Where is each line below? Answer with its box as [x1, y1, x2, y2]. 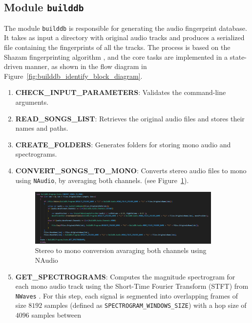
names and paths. [15, 123, 68, 133]
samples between [31, 310, 82, 320]
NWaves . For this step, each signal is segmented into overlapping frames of [15, 290, 238, 300]
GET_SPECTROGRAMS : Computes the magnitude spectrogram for [15, 271, 235, 281]
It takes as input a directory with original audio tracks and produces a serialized [4, 32, 245, 43]
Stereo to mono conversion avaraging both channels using [35, 245, 207, 255]
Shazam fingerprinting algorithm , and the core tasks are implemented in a [4, 51, 228, 62]
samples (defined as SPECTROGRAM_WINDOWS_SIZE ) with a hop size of [44, 300, 247, 310]
